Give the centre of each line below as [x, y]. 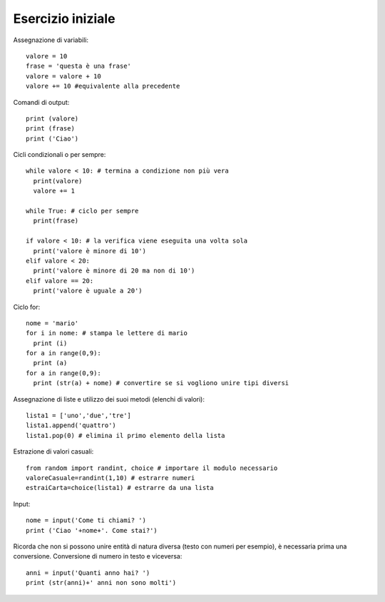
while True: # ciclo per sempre [82, 211]
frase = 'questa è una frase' [79, 66]
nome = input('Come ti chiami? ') [86, 520]
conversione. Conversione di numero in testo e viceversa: [98, 556]
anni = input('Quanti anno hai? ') [88, 573]
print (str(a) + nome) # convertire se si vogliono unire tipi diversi [161, 383]
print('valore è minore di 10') [89, 251]
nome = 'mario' [52, 323]
